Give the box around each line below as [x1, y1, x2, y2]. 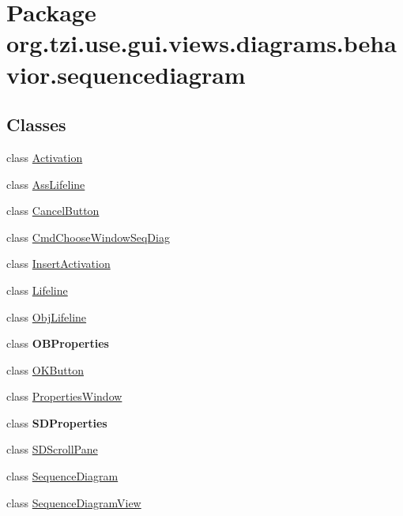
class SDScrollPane [6, 441, 98, 458]
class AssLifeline [6, 175, 85, 192]
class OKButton [6, 361, 84, 378]
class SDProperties [6, 414, 107, 431]
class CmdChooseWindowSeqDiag [6, 228, 170, 245]
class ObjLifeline [6, 308, 87, 325]
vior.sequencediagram [6, 58, 246, 90]
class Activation [6, 149, 83, 165]
